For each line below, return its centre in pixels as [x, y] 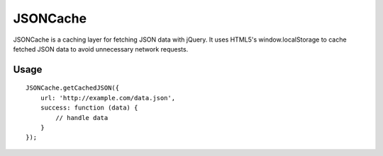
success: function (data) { [89, 108]
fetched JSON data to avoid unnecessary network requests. [101, 49]
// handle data [82, 118]
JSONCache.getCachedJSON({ [73, 88]
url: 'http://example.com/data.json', [108, 98]
